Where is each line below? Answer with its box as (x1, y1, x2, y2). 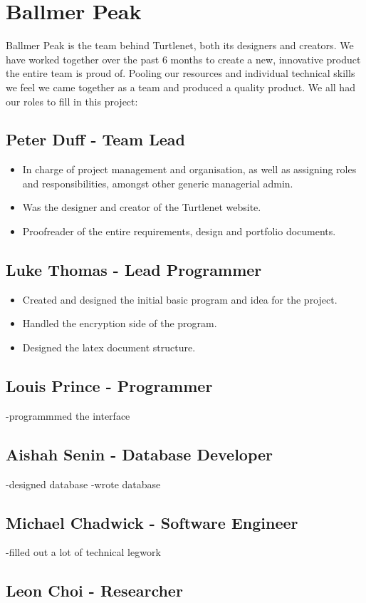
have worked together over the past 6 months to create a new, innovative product (6, 51, 361, 66)
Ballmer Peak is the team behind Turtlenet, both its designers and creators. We (6, 38, 354, 53)
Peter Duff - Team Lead (6, 128, 186, 150)
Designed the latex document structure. (22, 340, 196, 355)
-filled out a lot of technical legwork (6, 545, 161, 560)
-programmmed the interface (6, 408, 130, 423)
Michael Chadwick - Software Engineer (6, 511, 298, 533)
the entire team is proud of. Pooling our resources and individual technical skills (6, 66, 355, 81)
